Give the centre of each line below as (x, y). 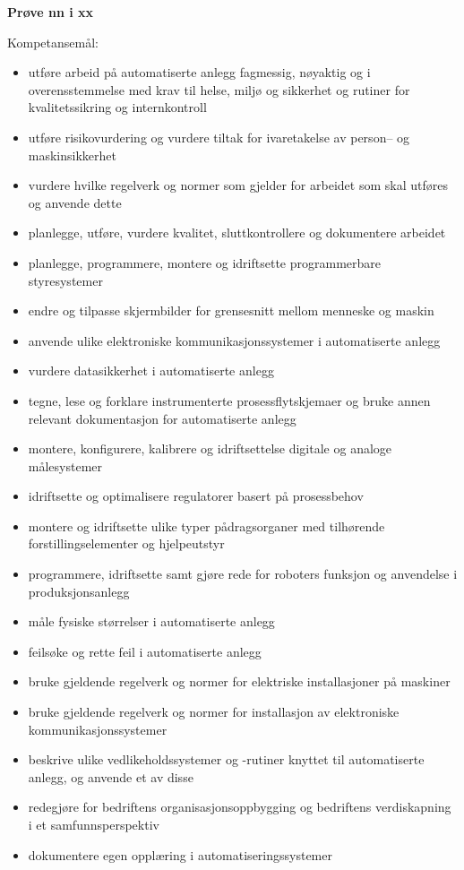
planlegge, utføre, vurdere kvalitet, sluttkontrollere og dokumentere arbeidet (237, 233)
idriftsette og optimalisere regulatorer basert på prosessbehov (196, 496)
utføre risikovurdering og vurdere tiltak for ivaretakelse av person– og (219, 137)
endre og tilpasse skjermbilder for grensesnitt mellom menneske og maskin (231, 310)
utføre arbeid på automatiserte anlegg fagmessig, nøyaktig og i (199, 72)
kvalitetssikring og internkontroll (117, 107)
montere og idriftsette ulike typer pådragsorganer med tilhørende (206, 525)
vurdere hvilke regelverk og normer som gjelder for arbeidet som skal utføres (238, 185)
